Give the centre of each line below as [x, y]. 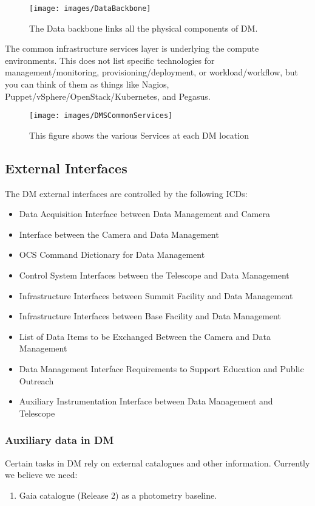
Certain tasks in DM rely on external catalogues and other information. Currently [157, 463]
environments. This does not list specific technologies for [110, 60]
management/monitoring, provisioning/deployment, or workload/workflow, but [151, 72]
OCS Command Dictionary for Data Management [112, 255]
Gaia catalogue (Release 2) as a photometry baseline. [118, 495]
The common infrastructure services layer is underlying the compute [132, 48]
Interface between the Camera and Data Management [119, 234]
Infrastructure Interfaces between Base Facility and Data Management [150, 316]
